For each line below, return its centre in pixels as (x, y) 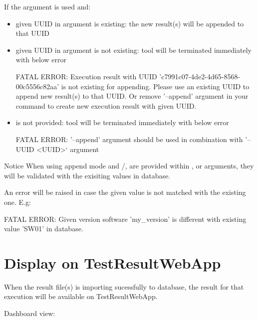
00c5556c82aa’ (37, 86)
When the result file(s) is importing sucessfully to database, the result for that (124, 286)
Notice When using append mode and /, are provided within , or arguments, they (129, 166)
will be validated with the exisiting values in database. (87, 175)
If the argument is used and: (47, 6)
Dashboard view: (30, 313)
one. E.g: (17, 202)
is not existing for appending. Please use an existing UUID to (155, 86)
